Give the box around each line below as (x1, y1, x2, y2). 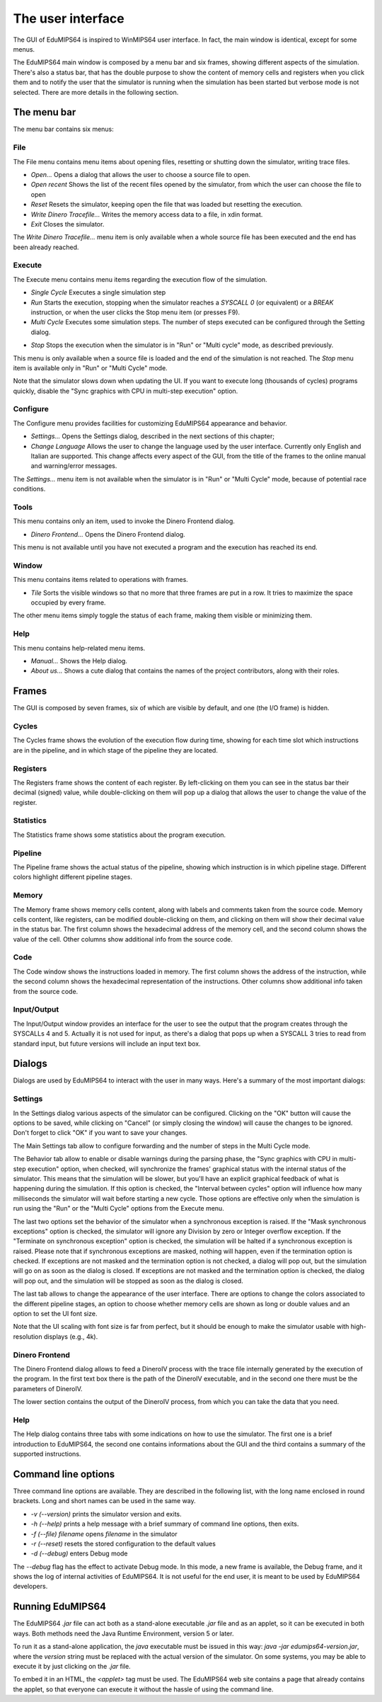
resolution (13, 1332, 42, 1341)
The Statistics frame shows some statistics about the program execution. (13, 830, 226, 839)
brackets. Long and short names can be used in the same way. (13, 1497, 196, 1505)
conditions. (13, 485, 46, 493)
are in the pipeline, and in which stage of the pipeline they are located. (13, 746, 219, 754)
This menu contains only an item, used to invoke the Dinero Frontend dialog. (13, 517, 235, 525)
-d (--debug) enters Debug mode (30, 1549, 128, 1558)
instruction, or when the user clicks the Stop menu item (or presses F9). (30, 308, 241, 316)
